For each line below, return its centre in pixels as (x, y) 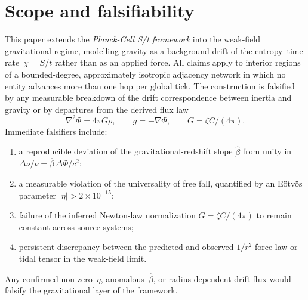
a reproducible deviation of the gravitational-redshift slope (126, 151)
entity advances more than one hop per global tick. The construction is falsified (150, 86)
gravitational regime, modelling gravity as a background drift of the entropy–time (154, 50)
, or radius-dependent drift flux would (222, 278)
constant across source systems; (76, 226)
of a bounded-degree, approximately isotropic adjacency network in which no (145, 74)
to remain (274, 215)
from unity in (267, 151)
